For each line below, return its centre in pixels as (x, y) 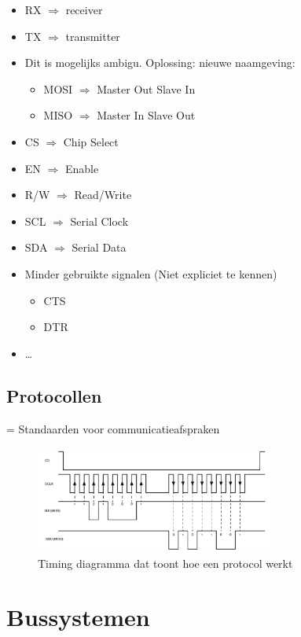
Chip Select (91, 141)
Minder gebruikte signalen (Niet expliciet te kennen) (151, 273)
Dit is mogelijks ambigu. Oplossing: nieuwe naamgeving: (160, 63)
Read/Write (103, 195)
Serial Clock (99, 221)
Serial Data (99, 247)
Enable (82, 168)
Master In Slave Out (146, 115)
